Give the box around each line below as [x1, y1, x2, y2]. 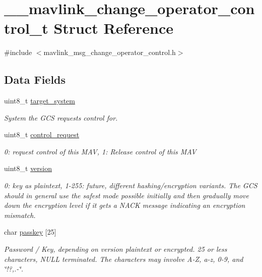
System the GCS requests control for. [4, 112, 118, 123]
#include [4, 47, 32, 58]
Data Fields [4, 72, 66, 87]
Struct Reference [53, 18, 174, 38]
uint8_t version [4, 163, 52, 174]
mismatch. [4, 209, 36, 220]
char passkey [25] [4, 227, 56, 237]
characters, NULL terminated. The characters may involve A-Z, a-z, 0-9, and [4, 253, 243, 264]
